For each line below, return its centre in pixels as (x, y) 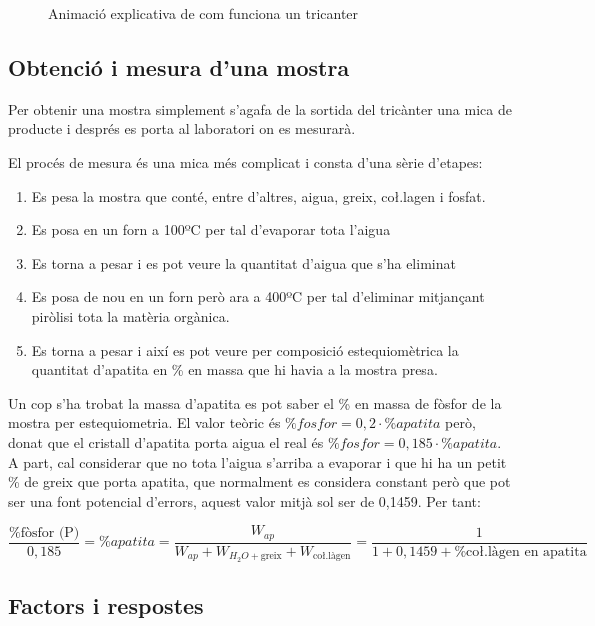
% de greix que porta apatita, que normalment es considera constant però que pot (259, 481)
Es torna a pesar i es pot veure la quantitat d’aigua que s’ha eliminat (243, 262)
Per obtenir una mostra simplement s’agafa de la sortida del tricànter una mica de (260, 108)
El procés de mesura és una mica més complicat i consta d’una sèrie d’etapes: (245, 161)
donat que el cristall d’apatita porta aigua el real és (166, 441)
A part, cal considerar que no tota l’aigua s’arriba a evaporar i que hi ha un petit (257, 461)
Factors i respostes (106, 605)
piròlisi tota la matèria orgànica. (130, 315)
